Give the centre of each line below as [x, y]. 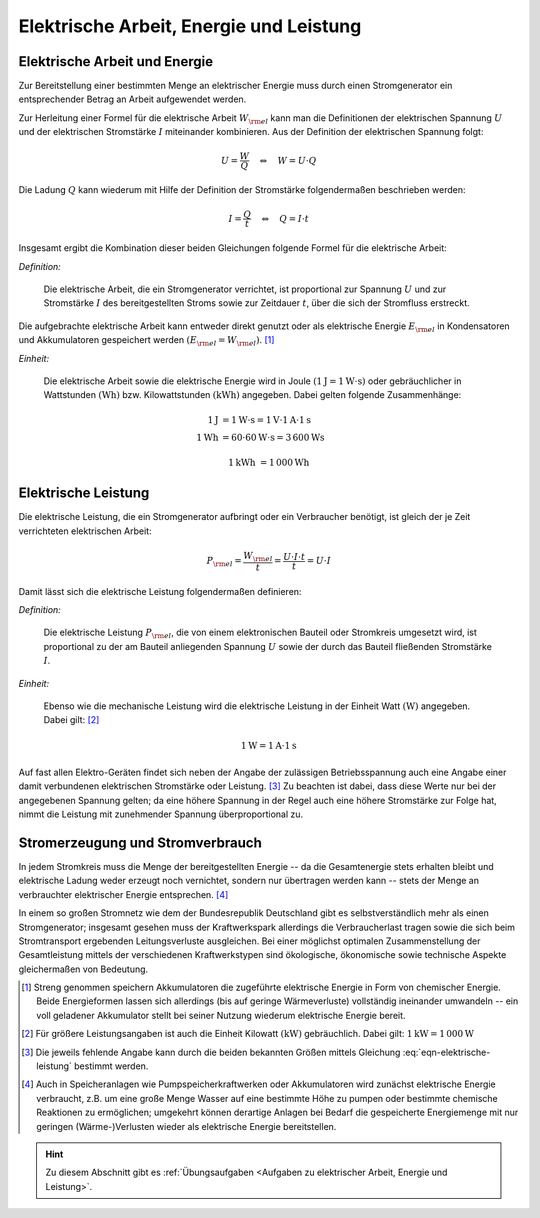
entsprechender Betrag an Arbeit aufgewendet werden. [132, 99]
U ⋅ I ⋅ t [294, 556]
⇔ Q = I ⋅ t [285, 218]
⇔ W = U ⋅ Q [288, 160]
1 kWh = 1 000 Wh [269, 463]
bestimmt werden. [111, 1066]
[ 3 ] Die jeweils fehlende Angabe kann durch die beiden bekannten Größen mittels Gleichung [211, 1052]
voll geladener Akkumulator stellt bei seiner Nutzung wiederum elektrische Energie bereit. [221, 1015]
